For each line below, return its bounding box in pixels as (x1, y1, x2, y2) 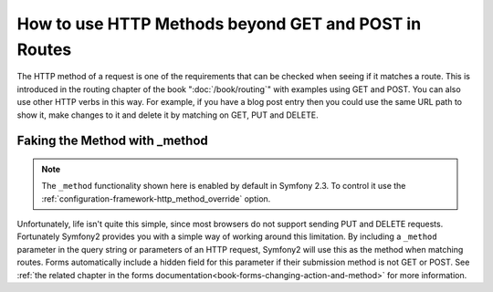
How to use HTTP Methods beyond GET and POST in (16, 14, 422, 34)
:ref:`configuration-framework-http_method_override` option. (41, 193, 271, 204)
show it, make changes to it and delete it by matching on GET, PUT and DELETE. (16, 109, 319, 120)
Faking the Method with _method (16, 133, 209, 149)
